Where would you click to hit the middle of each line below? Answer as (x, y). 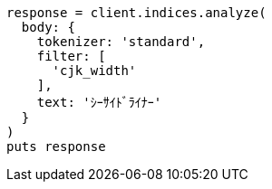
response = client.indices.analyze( (136, 13)
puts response (56, 146)
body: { (48, 27)
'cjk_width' (94, 71)
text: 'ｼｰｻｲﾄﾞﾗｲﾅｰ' (99, 102)
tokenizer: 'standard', (121, 42)
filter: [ (71, 56)
